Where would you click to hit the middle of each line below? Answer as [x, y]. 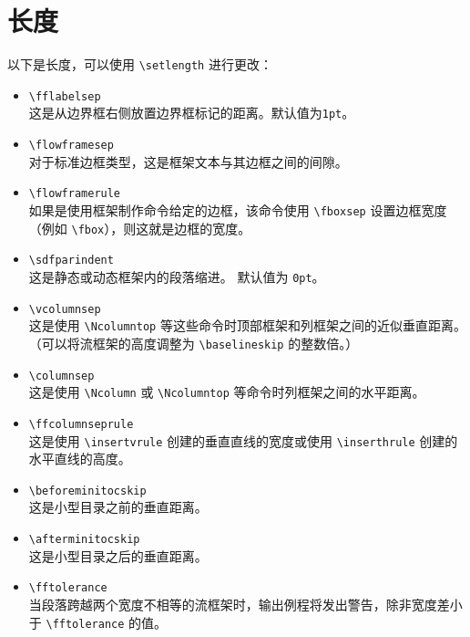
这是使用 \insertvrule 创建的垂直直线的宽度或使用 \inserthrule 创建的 [243, 440]
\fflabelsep [65, 96]
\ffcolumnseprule [81, 424]
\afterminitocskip [84, 540]
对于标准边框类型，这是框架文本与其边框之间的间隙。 [188, 161]
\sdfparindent [71, 261]
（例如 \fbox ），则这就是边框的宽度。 [140, 228]
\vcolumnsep [65, 309]
